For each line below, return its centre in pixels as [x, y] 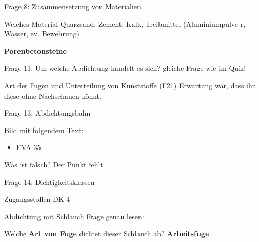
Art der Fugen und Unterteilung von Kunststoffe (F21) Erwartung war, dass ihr [130, 85]
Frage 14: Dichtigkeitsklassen [49, 182]
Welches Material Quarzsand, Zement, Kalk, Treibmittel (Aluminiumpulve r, [125, 23]
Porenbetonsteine [35, 51]
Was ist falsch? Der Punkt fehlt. [55, 164]
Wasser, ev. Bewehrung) [42, 34]
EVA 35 [28, 147]
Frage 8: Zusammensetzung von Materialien [73, 6]
